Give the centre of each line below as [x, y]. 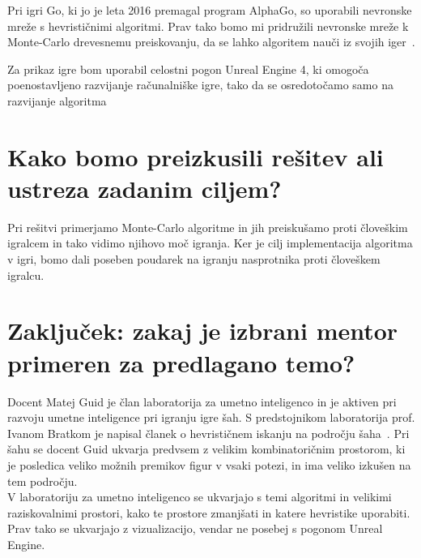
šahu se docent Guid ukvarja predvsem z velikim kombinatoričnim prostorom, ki [206, 449]
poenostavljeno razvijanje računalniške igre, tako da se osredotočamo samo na [200, 85]
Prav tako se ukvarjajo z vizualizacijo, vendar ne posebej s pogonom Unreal [195, 528]
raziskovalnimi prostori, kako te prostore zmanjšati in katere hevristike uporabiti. [209, 512]
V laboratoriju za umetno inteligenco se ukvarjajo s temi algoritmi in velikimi [200, 497]
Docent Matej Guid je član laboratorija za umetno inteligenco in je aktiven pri [202, 401]
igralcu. [26, 275]
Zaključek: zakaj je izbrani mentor [203, 331]
